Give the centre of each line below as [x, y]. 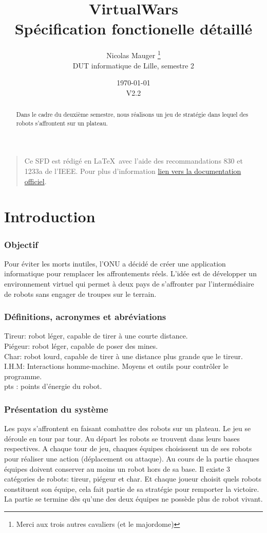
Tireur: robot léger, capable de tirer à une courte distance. [96, 336]
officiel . [35, 181]
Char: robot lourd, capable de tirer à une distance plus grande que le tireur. [123, 356]
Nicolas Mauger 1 [133, 54]
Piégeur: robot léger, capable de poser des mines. [81, 346]
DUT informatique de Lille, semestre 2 [133, 65]
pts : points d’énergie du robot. [53, 386]
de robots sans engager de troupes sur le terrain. [80, 294]
